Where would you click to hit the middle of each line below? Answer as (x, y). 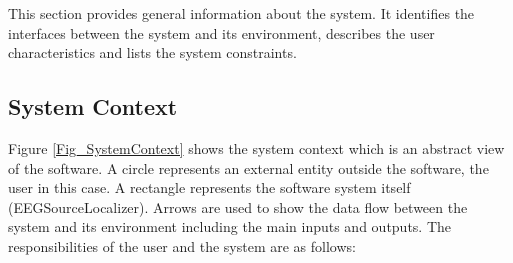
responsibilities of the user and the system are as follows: (182, 245)
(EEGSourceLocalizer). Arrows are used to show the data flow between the (238, 206)
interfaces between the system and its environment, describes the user (221, 32)
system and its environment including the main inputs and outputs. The (230, 226)
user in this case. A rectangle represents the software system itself (209, 187)
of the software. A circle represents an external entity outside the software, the (248, 167)
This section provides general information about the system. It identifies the (241, 13)
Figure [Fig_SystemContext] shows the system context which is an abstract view (256, 147)
